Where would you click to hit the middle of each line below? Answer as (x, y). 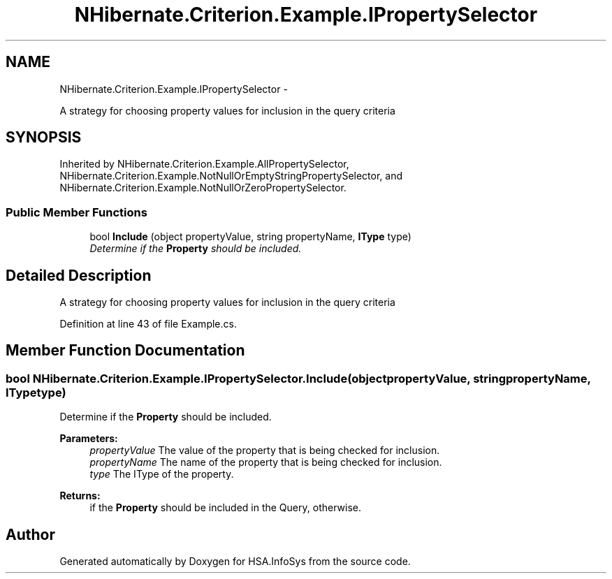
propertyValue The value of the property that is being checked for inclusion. (265, 450)
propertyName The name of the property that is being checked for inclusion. (266, 462)
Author (30, 534)
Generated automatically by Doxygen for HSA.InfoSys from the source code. (235, 562)
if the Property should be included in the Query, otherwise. (225, 508)
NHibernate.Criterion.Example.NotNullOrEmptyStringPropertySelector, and (231, 176)
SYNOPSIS (44, 138)
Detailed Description (79, 275)
